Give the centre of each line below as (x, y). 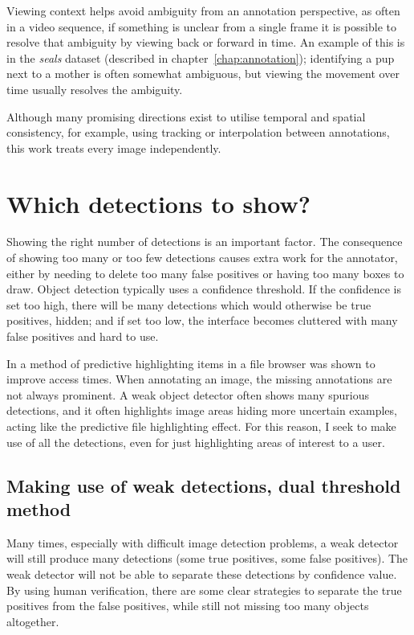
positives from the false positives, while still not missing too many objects (188, 606)
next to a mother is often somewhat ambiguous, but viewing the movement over (203, 74)
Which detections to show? (158, 203)
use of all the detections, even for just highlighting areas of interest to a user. (196, 442)
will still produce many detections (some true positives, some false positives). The (207, 558)
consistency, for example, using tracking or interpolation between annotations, (198, 132)
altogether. (33, 621)
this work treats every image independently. (114, 147)
